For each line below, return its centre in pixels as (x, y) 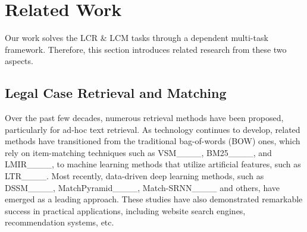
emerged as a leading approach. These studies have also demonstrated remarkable (154, 199)
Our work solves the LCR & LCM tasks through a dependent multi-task (137, 38)
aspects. (19, 61)
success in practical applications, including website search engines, (125, 210)
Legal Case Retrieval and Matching (116, 93)
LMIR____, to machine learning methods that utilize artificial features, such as (153, 164)
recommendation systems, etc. (59, 222)
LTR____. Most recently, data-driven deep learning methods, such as (134, 176)
